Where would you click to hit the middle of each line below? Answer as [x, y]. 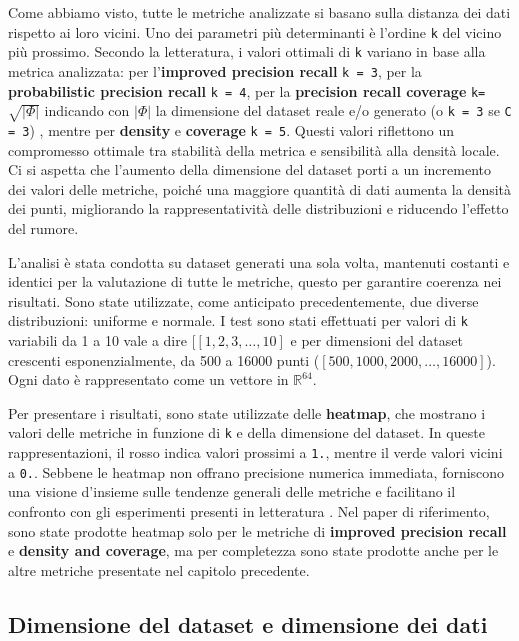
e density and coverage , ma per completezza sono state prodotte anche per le [253, 550]
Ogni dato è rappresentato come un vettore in [148, 379]
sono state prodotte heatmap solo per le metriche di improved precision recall [257, 530]
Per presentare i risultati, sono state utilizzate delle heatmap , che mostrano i [247, 412]
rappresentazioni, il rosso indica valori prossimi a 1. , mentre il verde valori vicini [255, 452]
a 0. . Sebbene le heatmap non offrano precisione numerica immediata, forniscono [256, 471]
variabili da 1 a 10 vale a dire [97, 340]
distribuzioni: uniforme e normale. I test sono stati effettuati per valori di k [238, 320]
